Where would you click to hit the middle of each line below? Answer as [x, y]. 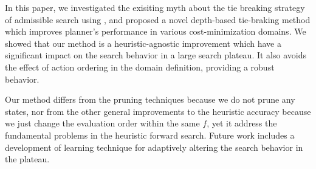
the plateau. [27, 159]
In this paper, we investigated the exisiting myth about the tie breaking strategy [155, 7]
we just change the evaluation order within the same [102, 123]
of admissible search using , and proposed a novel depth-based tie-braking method [158, 19]
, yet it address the [242, 123]
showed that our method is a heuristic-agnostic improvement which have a [143, 43]
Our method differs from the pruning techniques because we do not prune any [150, 99]
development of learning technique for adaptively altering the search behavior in [154, 147]
